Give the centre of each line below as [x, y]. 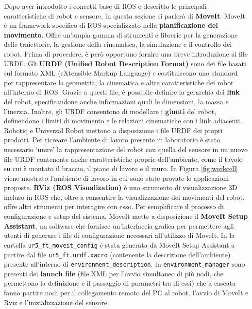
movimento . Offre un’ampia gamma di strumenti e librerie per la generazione [121, 34]
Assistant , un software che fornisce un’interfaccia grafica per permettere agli [119, 225]
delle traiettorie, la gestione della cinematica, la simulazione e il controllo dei [118, 44]
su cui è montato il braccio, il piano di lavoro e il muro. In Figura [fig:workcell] [121, 168]
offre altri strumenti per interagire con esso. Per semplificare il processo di [114, 206]
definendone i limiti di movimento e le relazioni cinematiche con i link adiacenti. [123, 121]
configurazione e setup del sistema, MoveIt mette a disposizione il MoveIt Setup [126, 216]
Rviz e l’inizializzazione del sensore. [57, 302]
